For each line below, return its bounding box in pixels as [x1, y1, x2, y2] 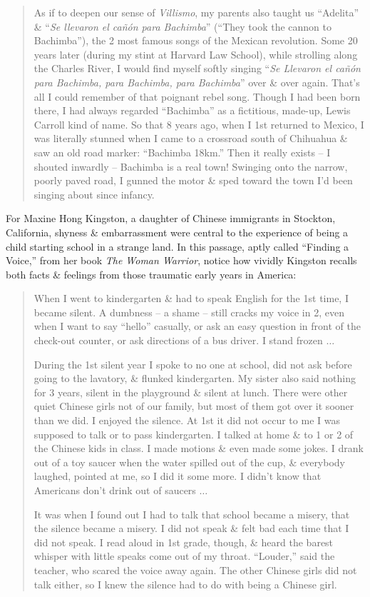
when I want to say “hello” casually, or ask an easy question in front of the [34, 318, 361, 333]
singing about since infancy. [34, 186, 155, 201]
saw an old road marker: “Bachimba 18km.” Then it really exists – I [34, 144, 331, 159]
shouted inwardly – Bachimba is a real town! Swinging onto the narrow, [34, 159, 348, 174]
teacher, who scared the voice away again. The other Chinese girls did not [34, 562, 357, 577]
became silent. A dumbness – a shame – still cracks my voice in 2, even [34, 304, 344, 319]
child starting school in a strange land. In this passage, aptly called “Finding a [6, 239, 349, 254]
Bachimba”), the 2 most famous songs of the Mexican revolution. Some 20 [34, 33, 358, 48]
